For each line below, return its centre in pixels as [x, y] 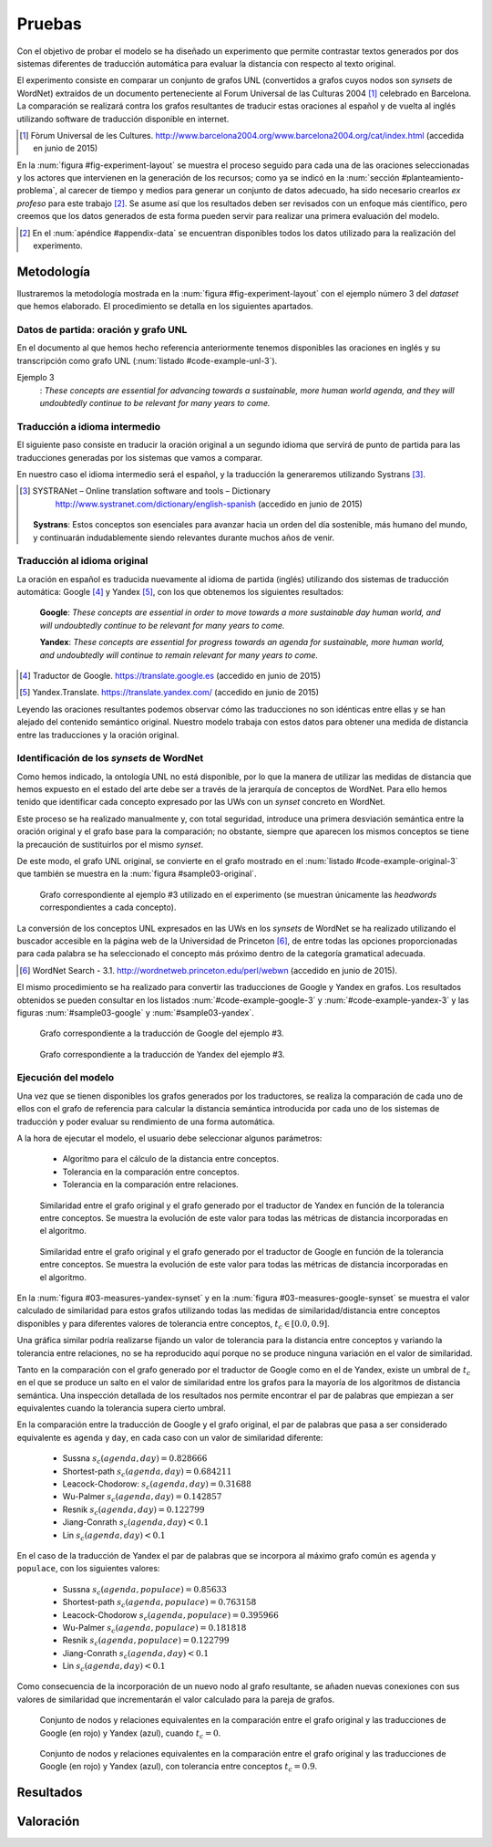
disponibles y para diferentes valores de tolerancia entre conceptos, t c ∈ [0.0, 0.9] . [173, 1325]
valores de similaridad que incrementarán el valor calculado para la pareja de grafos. [176, 1699]
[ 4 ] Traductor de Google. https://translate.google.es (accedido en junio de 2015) [170, 675]
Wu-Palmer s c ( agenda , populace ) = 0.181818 [154, 1628]
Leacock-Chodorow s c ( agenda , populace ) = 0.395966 [171, 1616]
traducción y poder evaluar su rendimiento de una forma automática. [146, 1122]
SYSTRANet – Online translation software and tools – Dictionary [151, 491]
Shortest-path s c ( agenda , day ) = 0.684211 [147, 1472]
